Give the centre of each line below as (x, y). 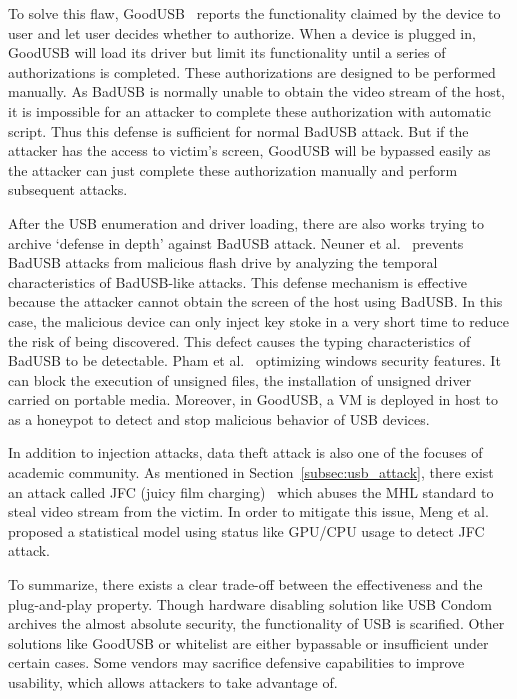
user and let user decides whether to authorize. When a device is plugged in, (242, 32)
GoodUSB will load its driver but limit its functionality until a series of (227, 52)
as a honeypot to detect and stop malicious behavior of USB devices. (219, 418)
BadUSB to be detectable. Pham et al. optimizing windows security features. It (254, 360)
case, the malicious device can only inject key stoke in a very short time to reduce (258, 320)
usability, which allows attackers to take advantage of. (173, 682)
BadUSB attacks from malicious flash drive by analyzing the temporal (223, 262)
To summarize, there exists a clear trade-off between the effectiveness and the (245, 584)
